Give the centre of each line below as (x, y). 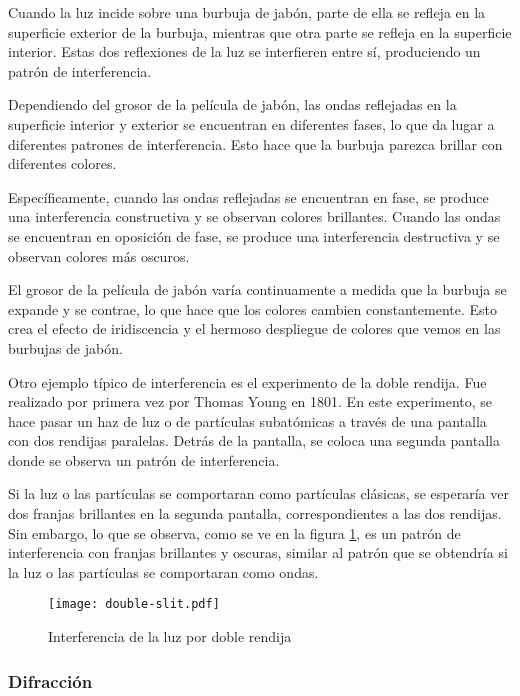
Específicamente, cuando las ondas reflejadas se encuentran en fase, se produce (248, 196)
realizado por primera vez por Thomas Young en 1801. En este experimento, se (250, 401)
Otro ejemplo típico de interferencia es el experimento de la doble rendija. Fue (247, 381)
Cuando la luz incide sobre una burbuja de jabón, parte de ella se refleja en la (247, 12)
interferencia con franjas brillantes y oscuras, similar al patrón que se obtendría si (258, 552)
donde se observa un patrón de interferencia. (144, 459)
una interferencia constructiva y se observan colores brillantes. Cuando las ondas (254, 216)
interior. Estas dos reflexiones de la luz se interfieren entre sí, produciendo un (244, 51)
